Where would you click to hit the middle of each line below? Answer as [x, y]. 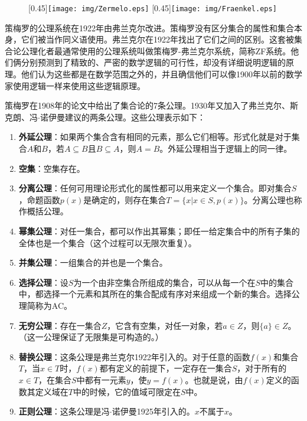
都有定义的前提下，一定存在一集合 [166, 368]
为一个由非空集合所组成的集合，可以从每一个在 [164, 282]
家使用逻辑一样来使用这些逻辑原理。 [75, 85]
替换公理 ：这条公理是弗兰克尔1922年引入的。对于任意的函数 [134, 356]
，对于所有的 [262, 368]
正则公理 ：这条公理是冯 [64, 411]
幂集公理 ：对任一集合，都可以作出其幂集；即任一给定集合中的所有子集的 [159, 231]
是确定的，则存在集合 [125, 199]
